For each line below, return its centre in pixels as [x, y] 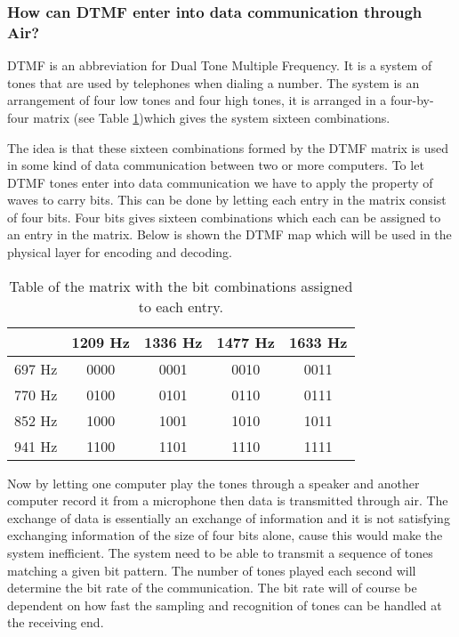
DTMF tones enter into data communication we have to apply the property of [220, 182]
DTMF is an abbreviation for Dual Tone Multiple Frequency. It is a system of [220, 65]
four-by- [412, 100]
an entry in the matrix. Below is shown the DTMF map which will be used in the [229, 234]
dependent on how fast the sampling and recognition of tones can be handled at [225, 605]
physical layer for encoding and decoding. [120, 252]
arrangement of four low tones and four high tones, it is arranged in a [197, 100]
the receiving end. [56, 622]
